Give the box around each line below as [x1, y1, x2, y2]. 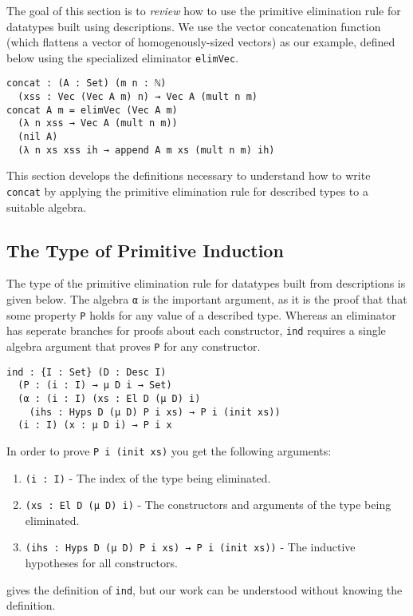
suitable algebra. [6, 198, 87, 215]
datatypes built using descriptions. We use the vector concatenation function [6, 18, 381, 34]
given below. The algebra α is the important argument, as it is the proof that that [6, 291, 407, 308]
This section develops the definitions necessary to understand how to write [6, 167, 371, 184]
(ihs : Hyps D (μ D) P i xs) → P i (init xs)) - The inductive [25, 539, 356, 555]
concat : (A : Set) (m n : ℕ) [6, 77, 167, 89]
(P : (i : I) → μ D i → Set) [18, 380, 172, 391]
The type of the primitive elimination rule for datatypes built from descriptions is [6, 275, 406, 292]
